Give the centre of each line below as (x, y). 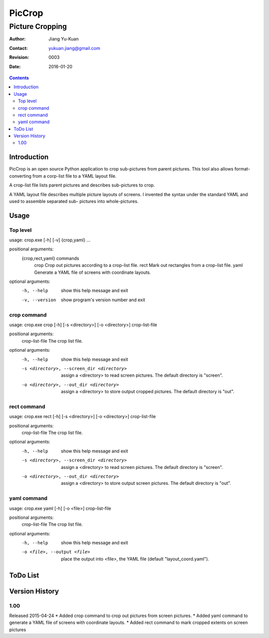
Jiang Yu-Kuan (64, 39)
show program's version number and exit (103, 300)
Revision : (19, 57)
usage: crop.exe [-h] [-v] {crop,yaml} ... (50, 240)
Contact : (19, 48)
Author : (17, 39)
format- (242, 169)
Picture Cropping (38, 26)
